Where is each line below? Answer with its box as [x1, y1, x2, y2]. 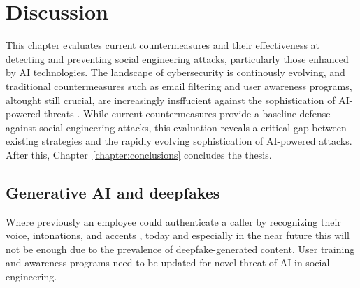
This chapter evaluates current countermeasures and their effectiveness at [6, 38, 320, 52]
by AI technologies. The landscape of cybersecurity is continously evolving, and [6, 65, 345, 80]
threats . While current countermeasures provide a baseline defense [43, 106, 331, 121]
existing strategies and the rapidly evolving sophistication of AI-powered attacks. [6, 134, 352, 148]
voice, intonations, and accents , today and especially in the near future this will [6, 228, 350, 243]
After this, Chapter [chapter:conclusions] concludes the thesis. [6, 147, 272, 161]
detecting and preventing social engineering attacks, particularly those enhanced [6, 51, 349, 66]
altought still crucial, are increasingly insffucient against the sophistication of [6, 92, 336, 107]
